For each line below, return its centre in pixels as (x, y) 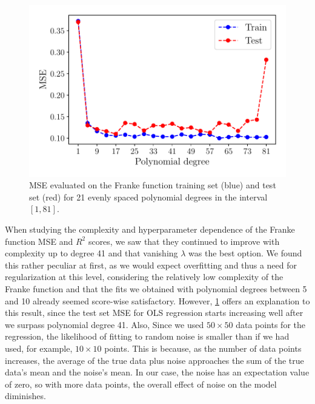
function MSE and (39, 241)
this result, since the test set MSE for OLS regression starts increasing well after (154, 313)
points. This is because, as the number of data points (203, 348)
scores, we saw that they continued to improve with (184, 241)
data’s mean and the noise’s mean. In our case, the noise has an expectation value (157, 372)
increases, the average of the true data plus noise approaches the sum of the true (154, 360)
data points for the (271, 324)
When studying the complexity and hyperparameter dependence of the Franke (150, 229)
